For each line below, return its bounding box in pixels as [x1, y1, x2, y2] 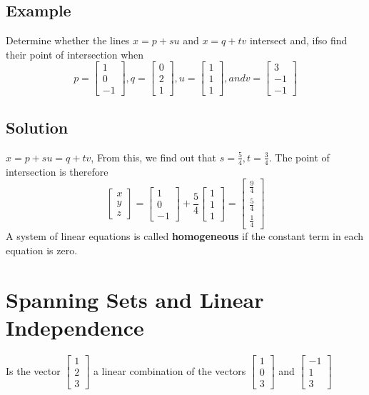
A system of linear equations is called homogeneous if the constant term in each [6, 229, 364, 244]
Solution [6, 116, 69, 138]
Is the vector [6, 363, 61, 378]
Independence [6, 312, 144, 341]
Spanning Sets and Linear [6, 284, 264, 314]
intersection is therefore [6, 164, 108, 179]
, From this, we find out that [91, 149, 217, 164]
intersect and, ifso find [249, 33, 348, 48]
